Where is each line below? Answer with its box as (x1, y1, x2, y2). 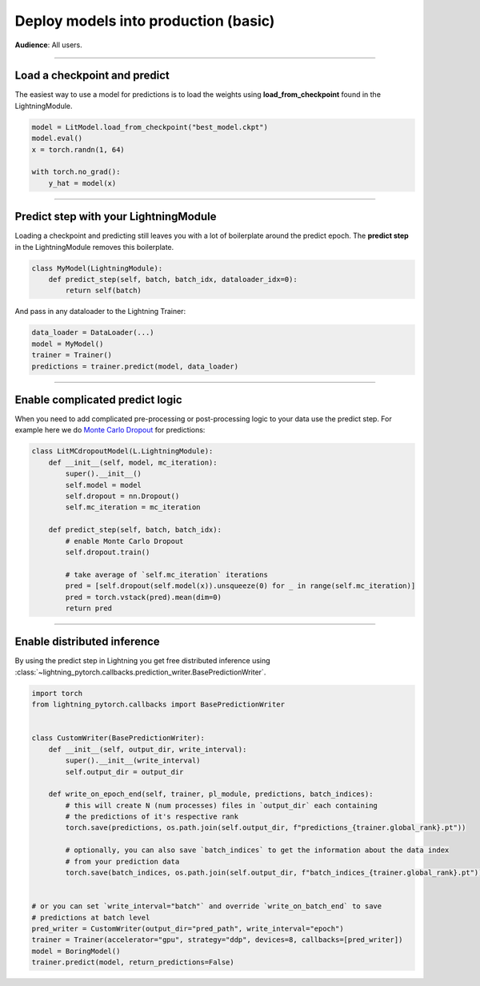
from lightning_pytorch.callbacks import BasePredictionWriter (31, 700, 286, 709)
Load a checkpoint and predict (14, 69, 170, 83)
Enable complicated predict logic (14, 392, 183, 406)
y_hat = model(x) (48, 179, 117, 187)
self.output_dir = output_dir (65, 767, 184, 776)
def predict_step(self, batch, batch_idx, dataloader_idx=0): (48, 275, 298, 284)
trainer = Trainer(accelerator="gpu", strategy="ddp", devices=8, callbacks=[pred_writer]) (31, 936, 403, 944)
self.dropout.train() (65, 547, 150, 557)
